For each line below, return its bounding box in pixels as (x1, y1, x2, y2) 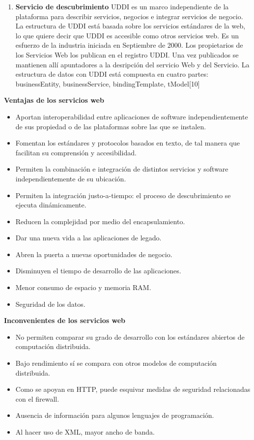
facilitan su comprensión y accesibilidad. (15, 147, 137, 157)
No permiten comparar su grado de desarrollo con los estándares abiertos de (15, 331, 245, 342)
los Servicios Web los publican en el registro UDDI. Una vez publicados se (15, 49, 239, 59)
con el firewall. (15, 393, 59, 404)
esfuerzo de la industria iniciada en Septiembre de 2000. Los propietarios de (15, 40, 243, 50)
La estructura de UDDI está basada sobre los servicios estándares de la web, (15, 21, 246, 31)
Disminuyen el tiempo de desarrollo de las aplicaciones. (15, 265, 181, 276)
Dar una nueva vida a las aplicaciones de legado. (15, 233, 162, 243)
